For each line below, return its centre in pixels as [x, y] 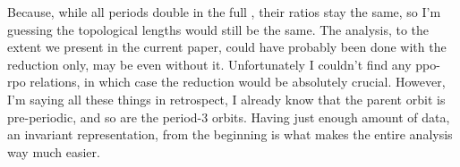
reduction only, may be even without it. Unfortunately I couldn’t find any [209, 64]
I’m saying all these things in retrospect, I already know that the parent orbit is [226, 99]
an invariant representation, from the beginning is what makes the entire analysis [230, 134]
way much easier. [54, 151]
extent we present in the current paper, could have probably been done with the [227, 47]
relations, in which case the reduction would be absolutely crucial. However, [238, 82]
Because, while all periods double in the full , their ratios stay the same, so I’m [224, 12]
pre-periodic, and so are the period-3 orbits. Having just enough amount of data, [229, 117]
